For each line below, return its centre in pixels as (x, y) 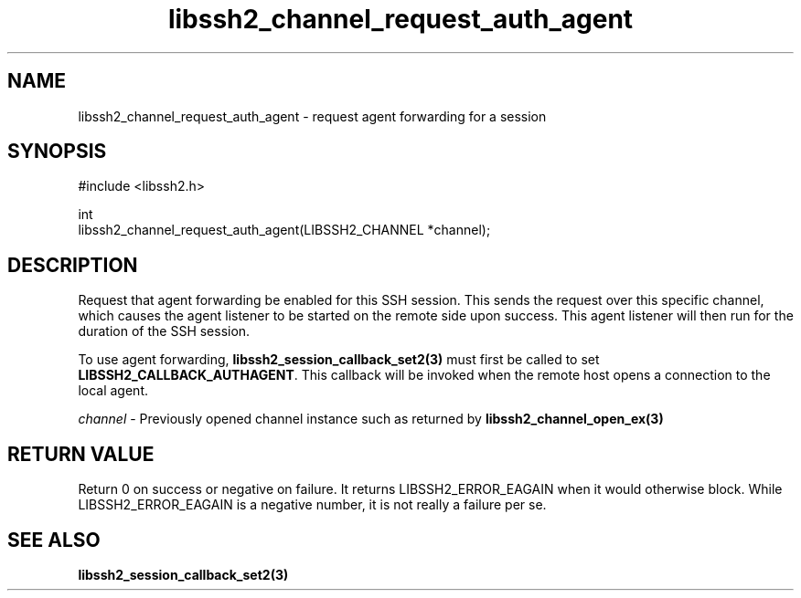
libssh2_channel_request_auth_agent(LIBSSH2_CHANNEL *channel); (284, 230)
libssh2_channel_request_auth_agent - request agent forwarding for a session (312, 116)
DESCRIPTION (73, 265)
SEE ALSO (54, 540)
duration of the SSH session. (164, 331)
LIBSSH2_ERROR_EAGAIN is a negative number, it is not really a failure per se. (312, 505)
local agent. (113, 391)
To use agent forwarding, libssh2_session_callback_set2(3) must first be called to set (339, 360)
